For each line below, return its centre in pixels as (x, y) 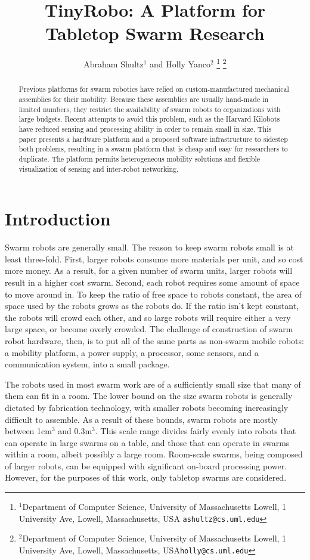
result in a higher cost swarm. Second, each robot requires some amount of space (152, 282)
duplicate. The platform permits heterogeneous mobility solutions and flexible (139, 158)
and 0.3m (75, 431)
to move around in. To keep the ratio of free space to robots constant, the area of (153, 294)
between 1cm (28, 431)
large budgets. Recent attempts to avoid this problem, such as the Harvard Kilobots (149, 119)
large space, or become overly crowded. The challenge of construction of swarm (149, 329)
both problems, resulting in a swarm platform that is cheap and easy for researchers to (153, 149)
